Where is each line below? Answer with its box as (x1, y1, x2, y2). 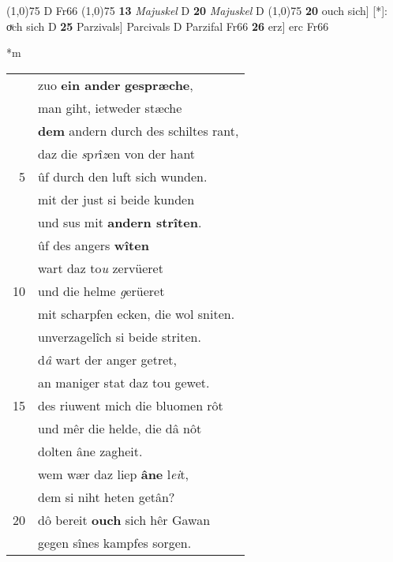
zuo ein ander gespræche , (38, 75, 193, 94)
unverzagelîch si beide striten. (38, 327, 201, 346)
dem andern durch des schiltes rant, (38, 121, 239, 140)
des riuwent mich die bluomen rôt (38, 395, 223, 414)
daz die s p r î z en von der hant (38, 144, 196, 163)
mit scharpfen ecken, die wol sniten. (38, 304, 235, 323)
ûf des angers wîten (38, 235, 149, 254)
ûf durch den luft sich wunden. (38, 167, 208, 185)
